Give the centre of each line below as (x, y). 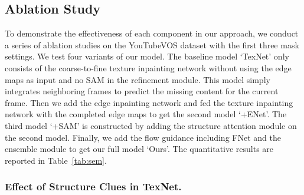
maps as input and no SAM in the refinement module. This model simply (138, 79)
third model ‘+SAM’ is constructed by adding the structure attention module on (151, 125)
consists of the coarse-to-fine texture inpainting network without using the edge (148, 67)
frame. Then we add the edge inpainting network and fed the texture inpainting (149, 102)
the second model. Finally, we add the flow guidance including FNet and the (143, 137)
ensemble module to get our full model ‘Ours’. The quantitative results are (139, 149)
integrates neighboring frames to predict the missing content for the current (142, 91)
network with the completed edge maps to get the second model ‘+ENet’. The (146, 114)
